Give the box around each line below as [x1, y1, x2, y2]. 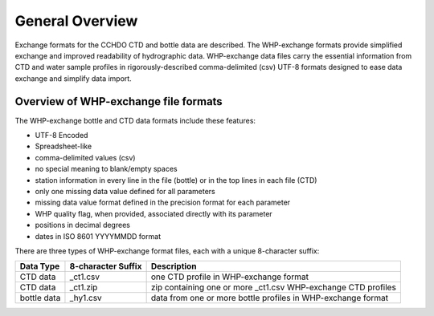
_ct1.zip [69, 282, 98, 293]
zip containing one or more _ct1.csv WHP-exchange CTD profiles [150, 282, 397, 293]
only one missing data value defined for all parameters [35, 186, 216, 196]
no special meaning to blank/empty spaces [35, 164, 178, 174]
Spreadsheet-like [35, 141, 92, 152]
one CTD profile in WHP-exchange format [150, 271, 309, 282]
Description [150, 261, 197, 272]
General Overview [14, 12, 138, 30]
